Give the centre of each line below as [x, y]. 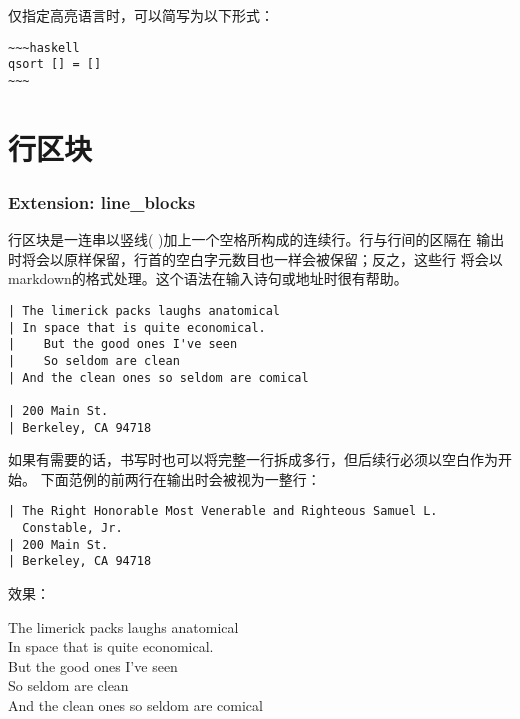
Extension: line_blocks [102, 201]
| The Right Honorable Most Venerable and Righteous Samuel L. [223, 511]
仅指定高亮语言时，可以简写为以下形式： [141, 15]
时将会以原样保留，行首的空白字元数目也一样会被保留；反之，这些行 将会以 [255, 258]
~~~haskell [44, 47]
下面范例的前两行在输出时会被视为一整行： [180, 478]
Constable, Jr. [72, 528]
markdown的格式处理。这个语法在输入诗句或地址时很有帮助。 [208, 278]
